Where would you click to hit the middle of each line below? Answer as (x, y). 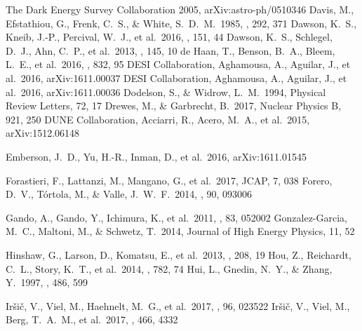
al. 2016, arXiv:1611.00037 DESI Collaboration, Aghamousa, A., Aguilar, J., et (176, 77)
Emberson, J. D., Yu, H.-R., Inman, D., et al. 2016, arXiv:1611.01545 (156, 156)
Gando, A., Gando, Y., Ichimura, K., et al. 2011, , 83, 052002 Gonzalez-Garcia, (176, 217)
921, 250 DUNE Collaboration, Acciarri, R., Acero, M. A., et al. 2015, (158, 119)
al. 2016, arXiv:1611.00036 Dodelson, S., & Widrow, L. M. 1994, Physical (166, 92)
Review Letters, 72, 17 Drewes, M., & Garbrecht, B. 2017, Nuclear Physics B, (174, 106)
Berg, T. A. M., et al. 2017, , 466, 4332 (92, 319)
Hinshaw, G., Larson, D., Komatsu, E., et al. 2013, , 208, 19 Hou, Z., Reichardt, (179, 254)
